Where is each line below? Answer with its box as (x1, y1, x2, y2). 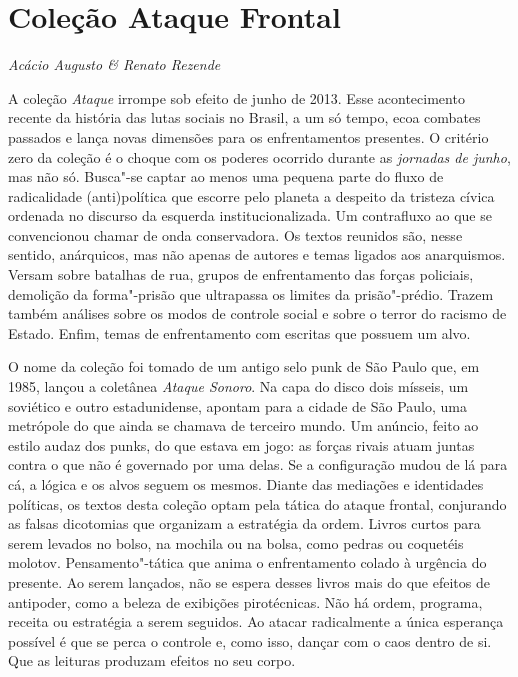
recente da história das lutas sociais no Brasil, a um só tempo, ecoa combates (8, 107, 481, 128)
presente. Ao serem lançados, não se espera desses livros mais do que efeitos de (8, 571, 490, 592)
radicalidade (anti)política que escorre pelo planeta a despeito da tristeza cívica (8, 185, 495, 206)
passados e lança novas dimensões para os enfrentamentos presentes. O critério (8, 126, 489, 147)
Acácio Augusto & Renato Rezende (8, 54, 221, 75)
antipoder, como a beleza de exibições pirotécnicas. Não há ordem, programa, (8, 591, 483, 612)
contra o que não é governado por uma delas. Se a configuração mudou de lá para (8, 454, 508, 475)
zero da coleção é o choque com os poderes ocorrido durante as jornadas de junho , (8, 146, 511, 167)
